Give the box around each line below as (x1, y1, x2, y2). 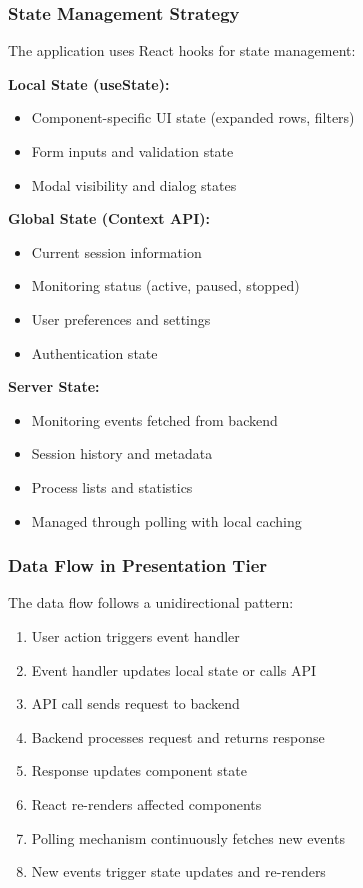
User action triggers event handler (31, 625, 240, 646)
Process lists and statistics (31, 476, 193, 497)
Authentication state (31, 342, 158, 363)
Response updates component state (31, 760, 247, 781)
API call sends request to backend (31, 693, 240, 714)
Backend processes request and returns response (31, 726, 325, 747)
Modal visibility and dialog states (31, 174, 237, 195)
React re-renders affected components (31, 793, 262, 814)
